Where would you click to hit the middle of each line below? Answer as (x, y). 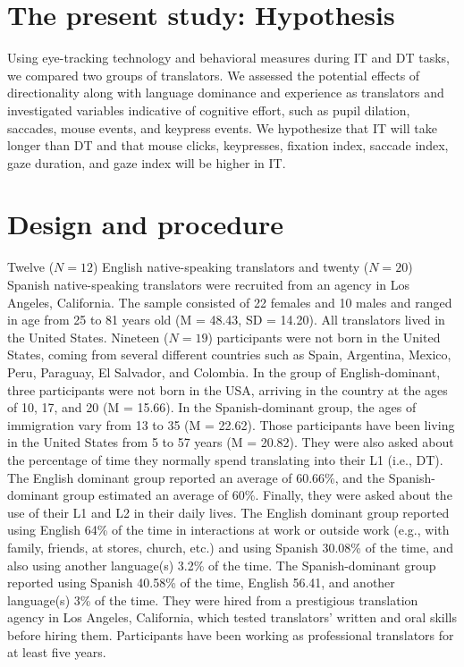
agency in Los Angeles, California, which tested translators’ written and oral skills (232, 617)
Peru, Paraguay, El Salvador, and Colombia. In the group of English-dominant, (224, 371)
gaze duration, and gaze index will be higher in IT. (147, 162)
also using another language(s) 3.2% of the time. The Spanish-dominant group (222, 565)
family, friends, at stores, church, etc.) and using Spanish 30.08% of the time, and (231, 547)
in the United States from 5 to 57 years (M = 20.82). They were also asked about (231, 442)
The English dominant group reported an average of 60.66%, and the (196, 477)
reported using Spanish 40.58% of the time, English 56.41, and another (201, 583)
